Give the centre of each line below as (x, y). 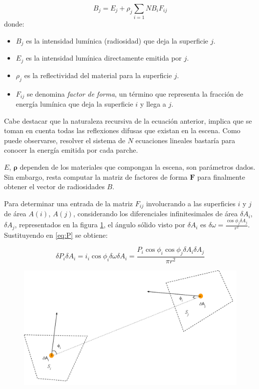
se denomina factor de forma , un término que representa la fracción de (135, 93)
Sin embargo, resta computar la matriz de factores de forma (96, 176)
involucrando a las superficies (191, 203)
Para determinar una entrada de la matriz (69, 203)
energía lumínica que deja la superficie (74, 104)
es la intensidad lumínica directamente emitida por (104, 58)
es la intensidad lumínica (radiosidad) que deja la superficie (117, 40)
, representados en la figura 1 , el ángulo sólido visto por (100, 225)
